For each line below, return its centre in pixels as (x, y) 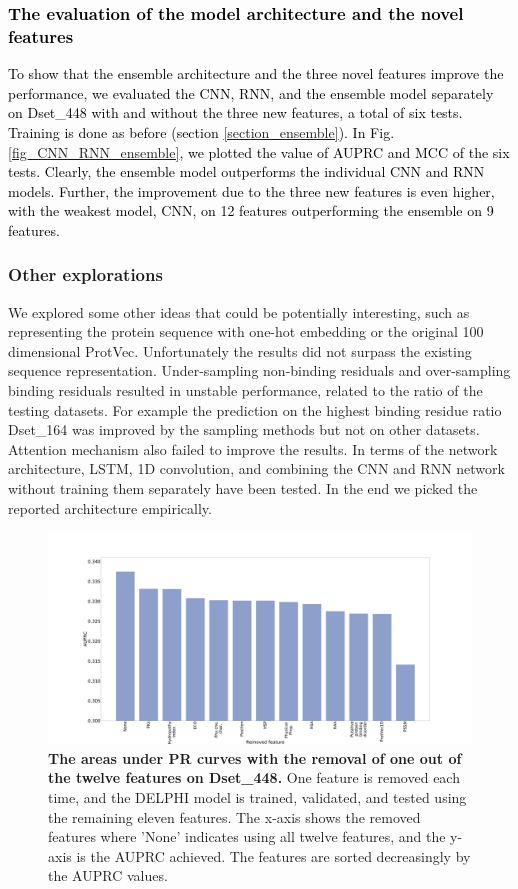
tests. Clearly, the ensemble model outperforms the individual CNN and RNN (246, 171)
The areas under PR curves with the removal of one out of (255, 757)
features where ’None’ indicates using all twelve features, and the (247, 836)
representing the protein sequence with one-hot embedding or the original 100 (246, 331)
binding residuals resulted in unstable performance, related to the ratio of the (245, 390)
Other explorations (85, 274)
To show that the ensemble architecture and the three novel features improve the (256, 73)
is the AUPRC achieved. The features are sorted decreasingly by (273, 855)
